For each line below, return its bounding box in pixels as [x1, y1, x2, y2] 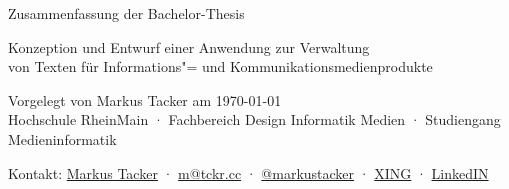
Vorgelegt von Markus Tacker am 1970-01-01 [8, 89, 282, 110]
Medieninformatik [8, 128, 117, 149]
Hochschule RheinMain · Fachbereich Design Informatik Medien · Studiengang [8, 109, 501, 130]
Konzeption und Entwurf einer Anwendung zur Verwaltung [8, 36, 370, 57]
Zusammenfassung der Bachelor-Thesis [8, 3, 245, 23]
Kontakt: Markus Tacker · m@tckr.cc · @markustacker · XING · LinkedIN [8, 162, 489, 183]
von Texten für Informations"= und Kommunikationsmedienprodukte [8, 56, 433, 77]
